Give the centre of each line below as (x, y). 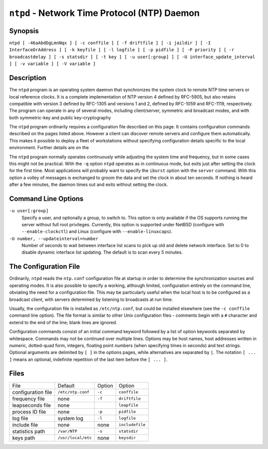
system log (71, 418)
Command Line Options (46, 199)
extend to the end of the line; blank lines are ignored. (63, 322)
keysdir (127, 438)
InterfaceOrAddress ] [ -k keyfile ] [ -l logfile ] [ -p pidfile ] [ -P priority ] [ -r (122, 50)
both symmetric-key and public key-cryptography (60, 117)
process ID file (29, 412)
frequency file (29, 399)
